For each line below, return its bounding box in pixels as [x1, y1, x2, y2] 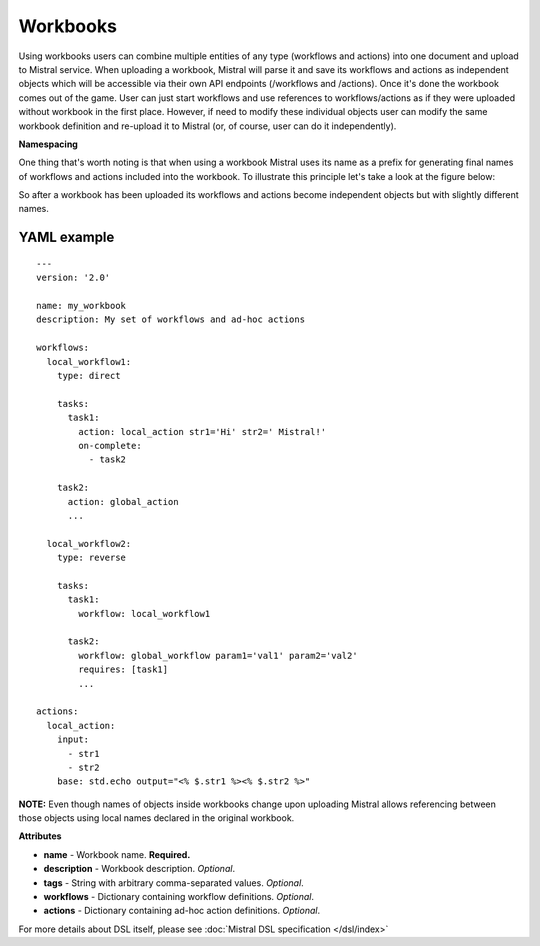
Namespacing [18, 138, 79, 150]
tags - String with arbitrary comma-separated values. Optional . [43, 876, 304, 889]
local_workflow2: [46, 538, 132, 549]
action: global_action [67, 496, 179, 507]
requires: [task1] [78, 664, 169, 675]
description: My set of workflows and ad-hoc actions [36, 314, 305, 325]
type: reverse [56, 552, 127, 564]
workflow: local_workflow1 [78, 608, 211, 619]
